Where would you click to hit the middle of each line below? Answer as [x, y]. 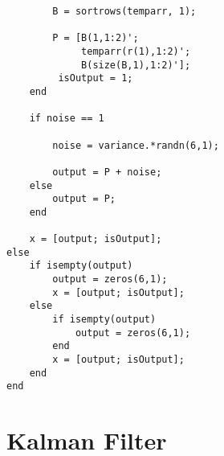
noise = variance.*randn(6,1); [136, 145]
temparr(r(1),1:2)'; [136, 51]
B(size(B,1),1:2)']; [136, 65]
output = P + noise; [107, 172]
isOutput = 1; [96, 78]
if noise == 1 [67, 119]
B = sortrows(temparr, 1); [124, 11]
